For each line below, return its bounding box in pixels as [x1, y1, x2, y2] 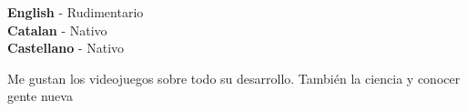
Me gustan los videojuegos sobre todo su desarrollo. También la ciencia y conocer [7, 68, 461, 87]
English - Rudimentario [7, 3, 144, 21]
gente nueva [7, 86, 73, 106]
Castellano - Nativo [7, 38, 125, 57]
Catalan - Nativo [7, 20, 107, 39]
